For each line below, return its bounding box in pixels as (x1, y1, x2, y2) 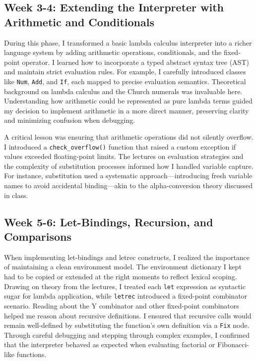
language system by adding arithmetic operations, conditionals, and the (4, 47, 222, 57)
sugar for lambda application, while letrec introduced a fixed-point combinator (4, 291, 248, 301)
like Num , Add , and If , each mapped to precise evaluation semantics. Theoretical (4, 76, 246, 86)
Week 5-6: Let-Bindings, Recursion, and (4, 214, 213, 229)
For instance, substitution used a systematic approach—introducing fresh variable (4, 170, 253, 181)
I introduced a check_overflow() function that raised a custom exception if (4, 141, 236, 152)
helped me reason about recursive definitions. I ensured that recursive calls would (4, 310, 252, 320)
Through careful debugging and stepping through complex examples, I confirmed (4, 329, 250, 340)
